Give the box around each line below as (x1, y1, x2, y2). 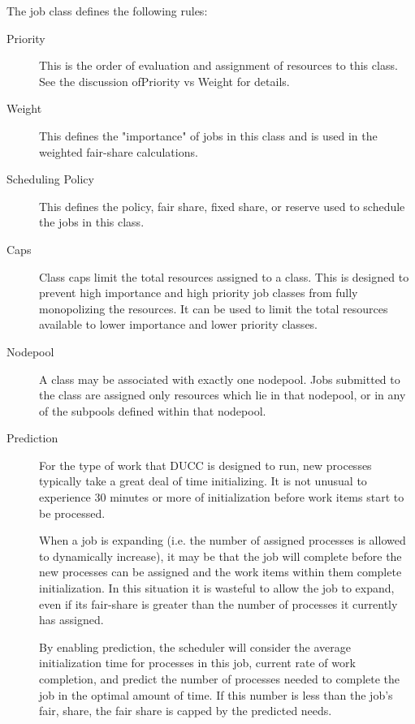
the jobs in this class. (39, 213, 145, 231)
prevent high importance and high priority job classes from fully (39, 284, 358, 301)
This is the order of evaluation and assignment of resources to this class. (39, 57, 398, 74)
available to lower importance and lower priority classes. (39, 316, 318, 333)
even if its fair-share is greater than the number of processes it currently (39, 595, 398, 612)
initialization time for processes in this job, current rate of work (39, 654, 356, 671)
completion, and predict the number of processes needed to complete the (39, 670, 400, 687)
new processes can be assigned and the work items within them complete (39, 563, 402, 580)
